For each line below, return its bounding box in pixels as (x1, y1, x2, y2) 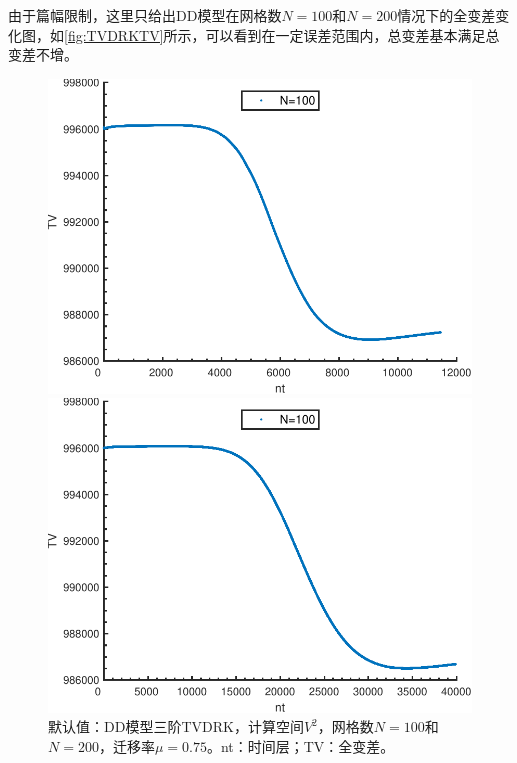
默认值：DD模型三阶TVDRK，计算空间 (48, 716, 304, 737)
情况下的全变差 (397, 5, 496, 25)
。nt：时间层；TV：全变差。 (206, 736, 395, 757)
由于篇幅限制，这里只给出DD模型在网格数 (8, 5, 282, 25)
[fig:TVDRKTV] (64, 24, 164, 45)
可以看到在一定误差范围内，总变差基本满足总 (205, 24, 500, 45)
